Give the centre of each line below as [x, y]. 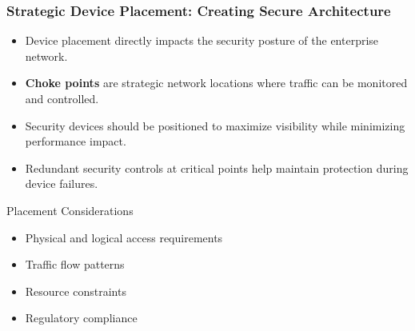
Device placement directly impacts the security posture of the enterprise [202, 40]
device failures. [62, 183]
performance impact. [76, 141]
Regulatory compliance [81, 318]
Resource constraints [76, 291]
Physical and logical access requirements [124, 237]
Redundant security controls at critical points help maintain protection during [217, 167]
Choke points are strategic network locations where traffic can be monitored [216, 83]
